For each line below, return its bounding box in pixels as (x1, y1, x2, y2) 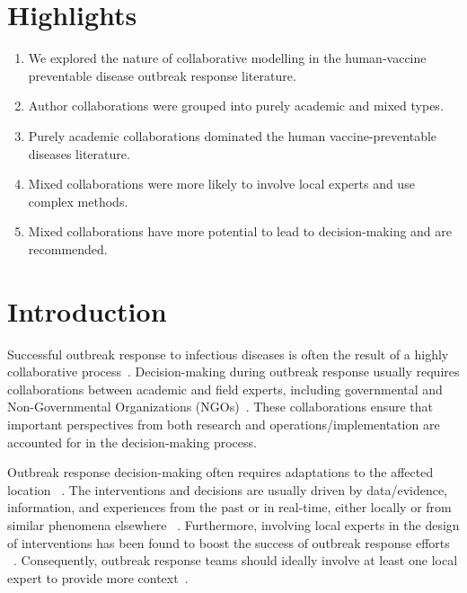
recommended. (28, 239, 108, 258)
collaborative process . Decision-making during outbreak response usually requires (7, 362, 460, 381)
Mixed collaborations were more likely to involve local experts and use (28, 174, 415, 193)
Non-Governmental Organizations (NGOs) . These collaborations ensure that (7, 397, 434, 416)
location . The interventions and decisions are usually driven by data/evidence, (7, 480, 448, 499)
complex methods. (28, 191, 128, 210)
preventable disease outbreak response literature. (28, 66, 296, 84)
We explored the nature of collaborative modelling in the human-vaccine (28, 49, 427, 67)
